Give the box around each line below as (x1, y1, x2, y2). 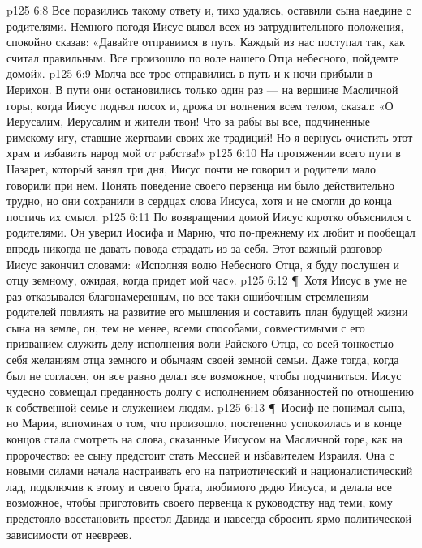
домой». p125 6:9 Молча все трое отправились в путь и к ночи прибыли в (6, 65, 372, 82)
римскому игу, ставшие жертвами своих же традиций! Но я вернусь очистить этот (6, 128, 413, 145)
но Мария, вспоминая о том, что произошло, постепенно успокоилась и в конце (6, 414, 402, 431)
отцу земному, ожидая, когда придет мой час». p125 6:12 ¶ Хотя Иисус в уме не (6, 272, 407, 289)
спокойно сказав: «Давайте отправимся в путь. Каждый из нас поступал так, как (6, 33, 405, 50)
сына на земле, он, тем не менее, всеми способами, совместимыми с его (6, 319, 365, 336)
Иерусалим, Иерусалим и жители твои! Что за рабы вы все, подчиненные (6, 113, 371, 130)
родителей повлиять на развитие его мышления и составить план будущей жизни (6, 303, 408, 320)
